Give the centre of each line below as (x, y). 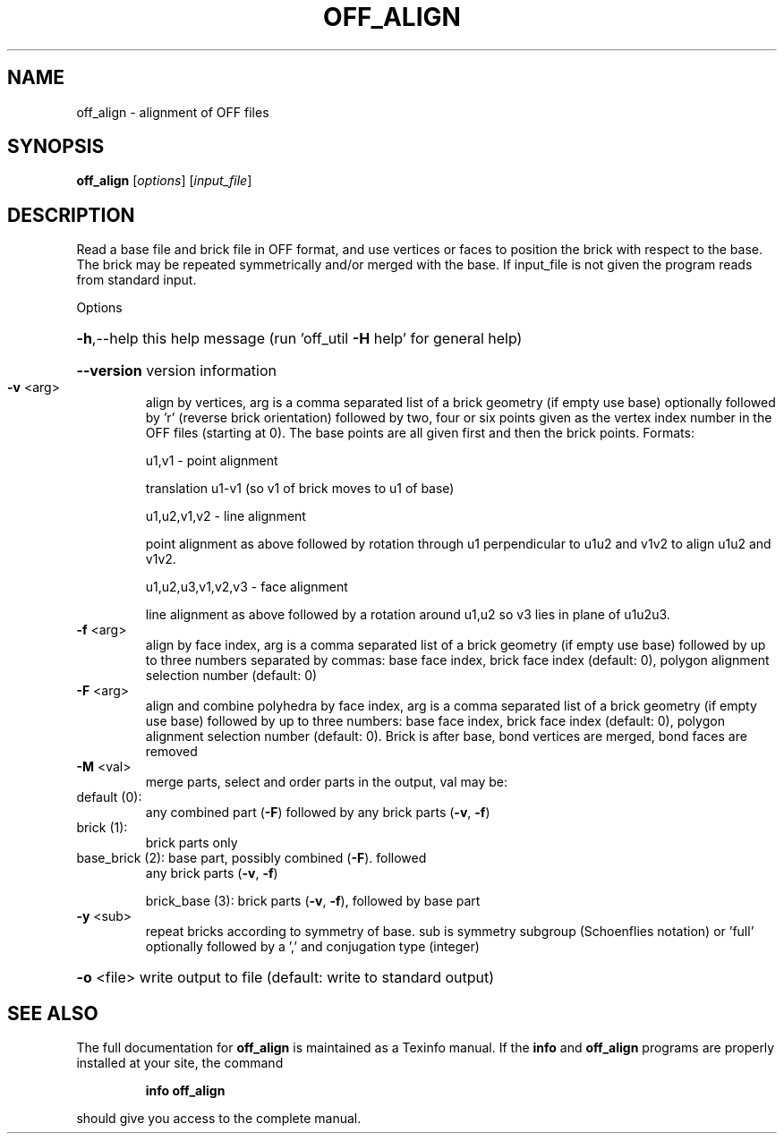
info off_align (185, 1091)
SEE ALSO (53, 1013)
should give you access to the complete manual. (219, 1119)
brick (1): (102, 828)
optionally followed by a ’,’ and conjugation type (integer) (312, 947)
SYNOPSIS (56, 147)
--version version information (176, 371)
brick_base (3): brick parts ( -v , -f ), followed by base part (313, 901)
